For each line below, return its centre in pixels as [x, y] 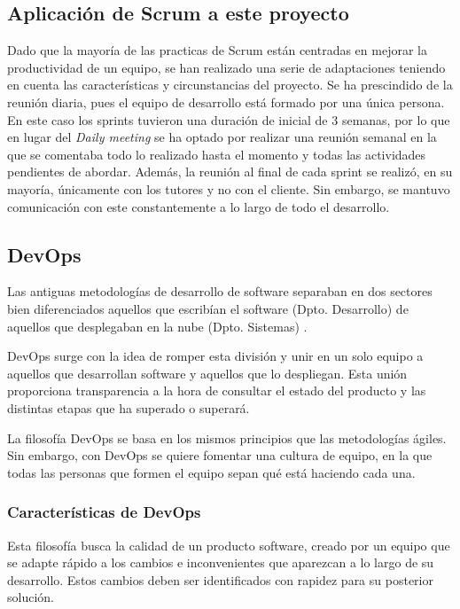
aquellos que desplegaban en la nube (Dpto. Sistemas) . [157, 326]
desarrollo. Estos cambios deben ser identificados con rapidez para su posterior [220, 579]
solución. [31, 597]
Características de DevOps [104, 512]
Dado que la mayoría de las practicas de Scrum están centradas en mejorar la [217, 50]
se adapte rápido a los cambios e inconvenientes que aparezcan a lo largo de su [221, 562]
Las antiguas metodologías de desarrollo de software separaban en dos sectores [220, 291]
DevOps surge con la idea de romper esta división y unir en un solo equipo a [215, 356]
